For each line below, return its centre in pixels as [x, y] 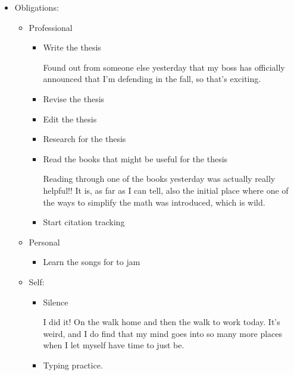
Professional [51, 27]
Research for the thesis [85, 139]
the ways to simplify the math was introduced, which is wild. [154, 202]
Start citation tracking [84, 222]
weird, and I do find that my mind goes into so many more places [163, 333]
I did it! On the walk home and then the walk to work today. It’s [162, 322]
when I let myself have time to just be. [114, 345]
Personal [44, 242]
